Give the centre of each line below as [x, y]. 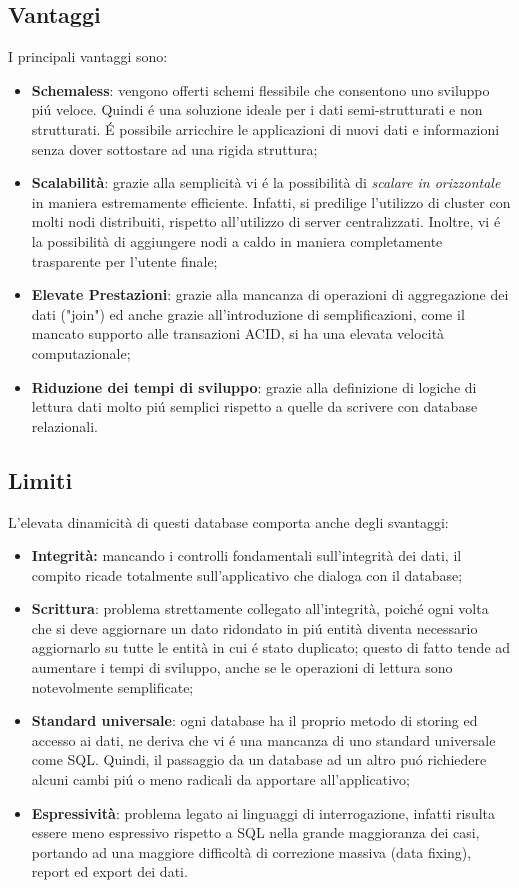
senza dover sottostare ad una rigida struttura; [174, 148]
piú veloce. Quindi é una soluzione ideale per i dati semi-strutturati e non [257, 109]
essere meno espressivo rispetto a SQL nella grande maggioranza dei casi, [255, 832]
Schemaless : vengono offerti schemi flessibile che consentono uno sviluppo [260, 89]
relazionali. [64, 425]
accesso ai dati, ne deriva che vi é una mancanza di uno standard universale [263, 739]
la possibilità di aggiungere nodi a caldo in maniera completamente [237, 240]
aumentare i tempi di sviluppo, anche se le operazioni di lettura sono [242, 667]
